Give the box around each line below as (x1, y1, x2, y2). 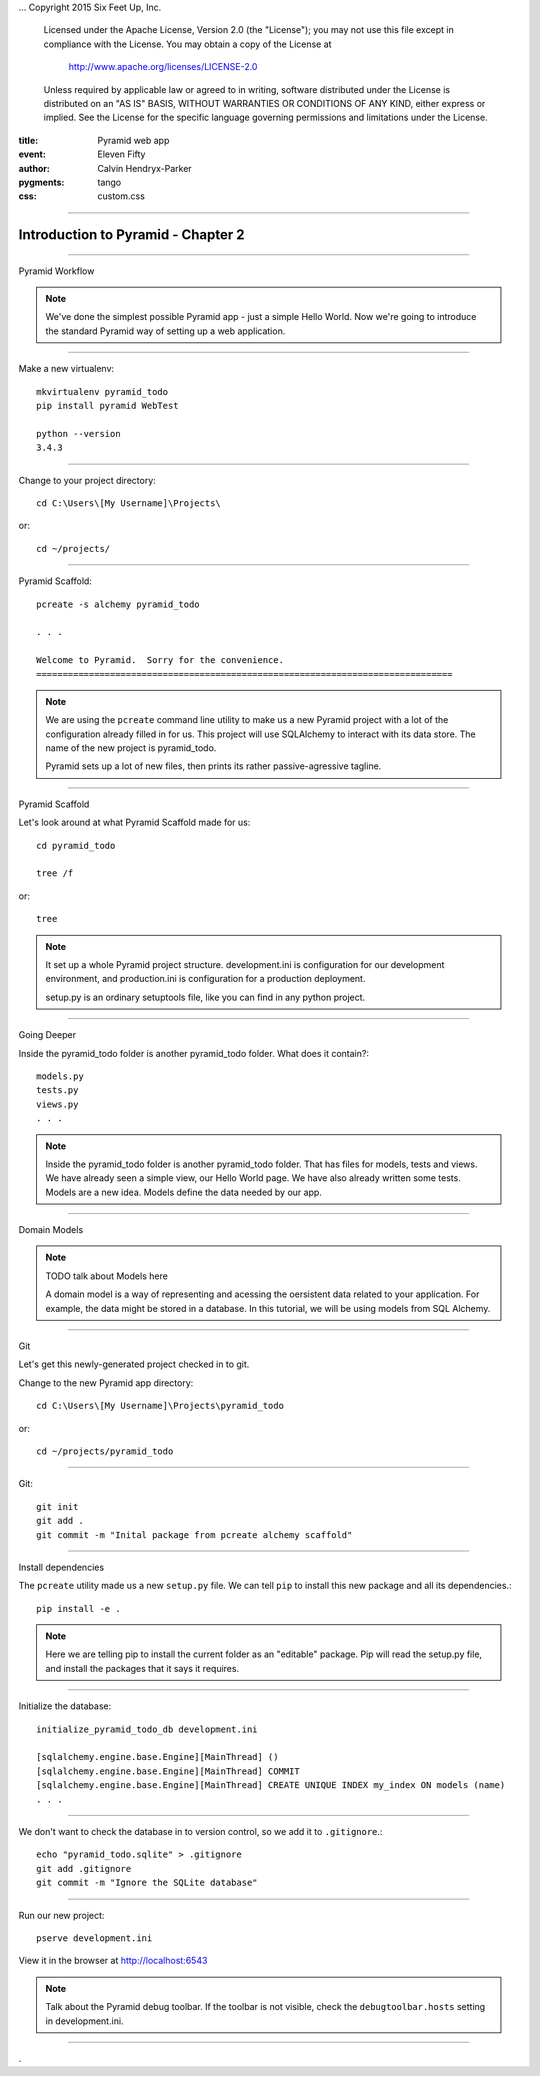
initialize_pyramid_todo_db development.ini (36, 1723, 259, 1735)
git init (36, 1501, 79, 1512)
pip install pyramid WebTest (36, 400, 179, 412)
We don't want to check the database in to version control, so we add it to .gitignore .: (18, 1826, 383, 1837)
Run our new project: (18, 1909, 105, 1921)
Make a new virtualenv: (18, 363, 115, 375)
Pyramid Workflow (18, 265, 95, 277)
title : (18, 134, 39, 146)
